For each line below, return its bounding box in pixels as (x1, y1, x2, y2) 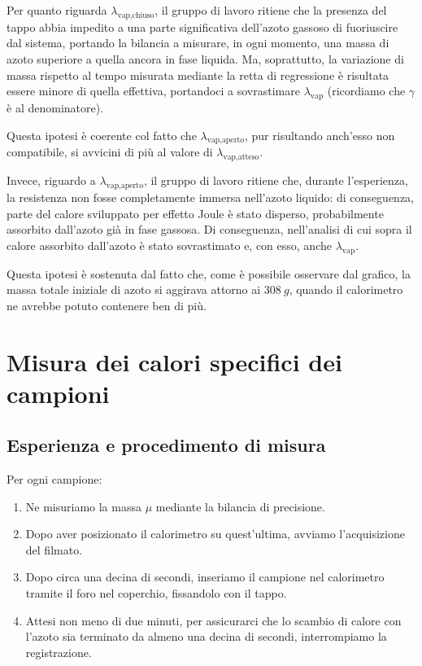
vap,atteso (223, 153, 259, 162)
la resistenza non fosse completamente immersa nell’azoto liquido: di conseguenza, (7, 188, 414, 205)
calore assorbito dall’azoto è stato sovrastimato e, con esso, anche (7, 236, 332, 253)
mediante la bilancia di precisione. (155, 497, 325, 515)
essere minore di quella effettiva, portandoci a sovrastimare (7, 82, 300, 99)
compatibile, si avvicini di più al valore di (7, 143, 213, 160)
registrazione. (25, 643, 92, 660)
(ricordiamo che (327, 82, 406, 99)
